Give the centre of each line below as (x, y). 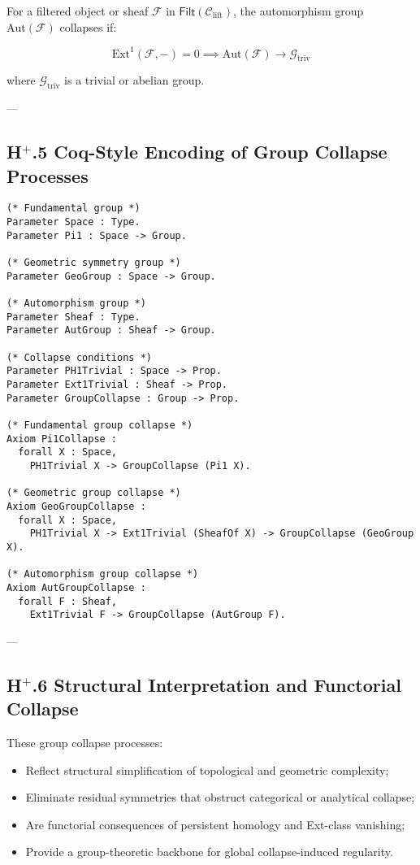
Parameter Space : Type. (74, 222)
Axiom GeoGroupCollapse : (76, 506)
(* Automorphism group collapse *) (103, 574)
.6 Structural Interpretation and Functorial (216, 684)
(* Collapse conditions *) (79, 357)
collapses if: (88, 26)
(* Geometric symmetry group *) (94, 263)
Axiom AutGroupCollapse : (76, 587)
